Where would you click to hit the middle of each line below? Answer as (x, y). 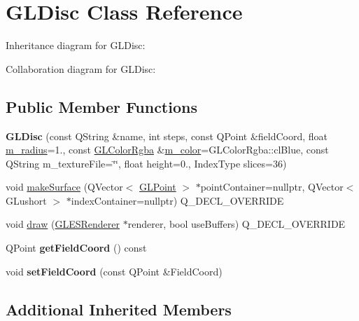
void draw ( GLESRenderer (63, 224)
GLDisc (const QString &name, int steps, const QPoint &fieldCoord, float (167, 136)
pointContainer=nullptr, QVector (272, 187)
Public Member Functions (101, 106)
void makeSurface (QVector (64, 187)
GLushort (26, 200)
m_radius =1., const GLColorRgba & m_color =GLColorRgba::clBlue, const (167, 150)
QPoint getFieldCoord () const (76, 248)
